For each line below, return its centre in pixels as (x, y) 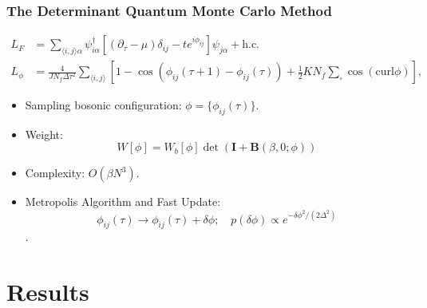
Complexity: (55, 173)
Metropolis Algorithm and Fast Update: (123, 201)
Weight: (44, 134)
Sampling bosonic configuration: (103, 105)
